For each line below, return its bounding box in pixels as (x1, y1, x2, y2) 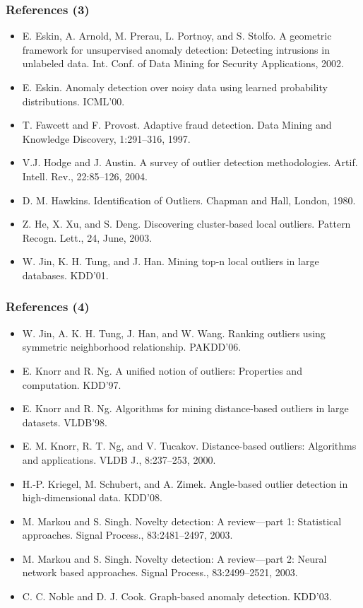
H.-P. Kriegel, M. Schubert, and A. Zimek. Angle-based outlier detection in (22, 476, 348, 491)
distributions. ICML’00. (22, 93, 125, 108)
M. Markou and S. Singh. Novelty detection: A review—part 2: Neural (22, 551, 327, 566)
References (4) (6, 298, 90, 315)
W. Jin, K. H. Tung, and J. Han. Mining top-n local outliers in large (22, 254, 319, 269)
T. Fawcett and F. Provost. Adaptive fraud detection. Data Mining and (22, 117, 332, 132)
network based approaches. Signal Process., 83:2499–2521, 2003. (22, 565, 298, 580)
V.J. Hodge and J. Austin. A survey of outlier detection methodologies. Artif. (22, 155, 358, 170)
